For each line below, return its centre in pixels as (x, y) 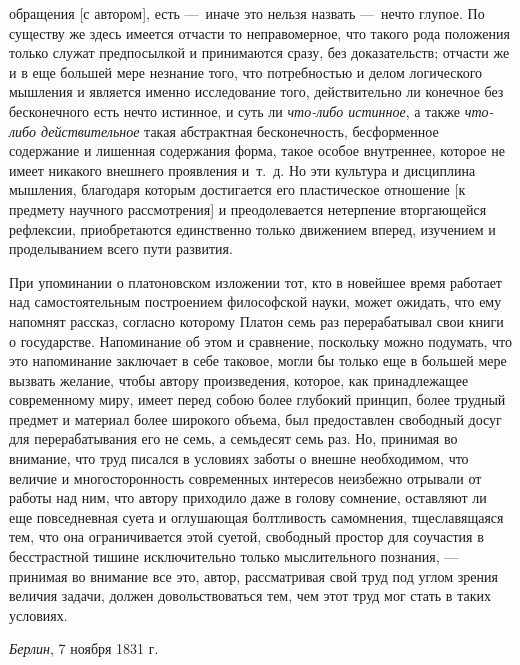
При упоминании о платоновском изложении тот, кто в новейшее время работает (255, 281)
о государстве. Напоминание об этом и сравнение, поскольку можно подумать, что (261, 340)
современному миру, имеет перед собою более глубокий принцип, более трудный (257, 399)
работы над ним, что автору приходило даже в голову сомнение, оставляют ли (248, 497)
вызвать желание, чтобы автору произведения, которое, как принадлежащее (239, 379)
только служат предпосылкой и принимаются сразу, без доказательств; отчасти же (259, 52)
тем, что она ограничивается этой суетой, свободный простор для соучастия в (246, 536)
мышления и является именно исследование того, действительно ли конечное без (256, 91)
